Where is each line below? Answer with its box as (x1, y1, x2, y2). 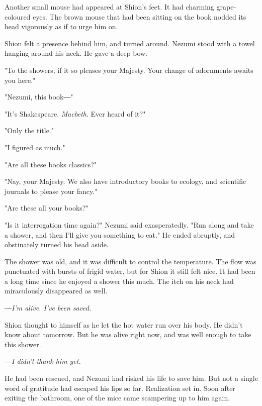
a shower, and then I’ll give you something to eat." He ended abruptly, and (5, 229, 235, 240)
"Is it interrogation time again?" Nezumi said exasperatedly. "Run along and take (5, 219, 254, 230)
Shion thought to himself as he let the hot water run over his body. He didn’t (5, 319, 243, 330)
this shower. (5, 339, 41, 349)
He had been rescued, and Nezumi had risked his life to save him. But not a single (5, 373, 258, 383)
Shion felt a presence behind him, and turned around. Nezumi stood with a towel (5, 38, 255, 48)
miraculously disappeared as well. (5, 285, 108, 296)
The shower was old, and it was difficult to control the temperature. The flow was (5, 256, 256, 266)
